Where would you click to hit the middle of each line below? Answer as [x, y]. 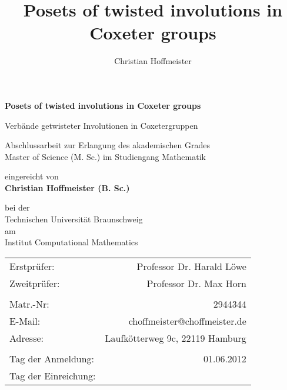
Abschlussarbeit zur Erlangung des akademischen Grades [107, 145]
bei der [17, 207]
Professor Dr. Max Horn [196, 283]
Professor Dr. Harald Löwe [191, 266]
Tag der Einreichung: [53, 375]
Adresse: [26, 338]
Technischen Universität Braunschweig [74, 219]
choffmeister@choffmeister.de [187, 321]
